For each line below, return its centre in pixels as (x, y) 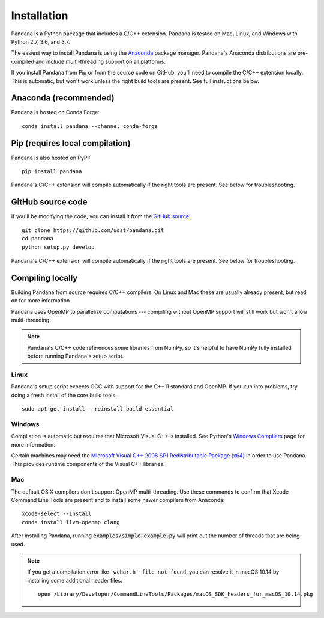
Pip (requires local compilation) (71, 143)
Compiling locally (44, 277)
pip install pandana (52, 172)
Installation (40, 16)
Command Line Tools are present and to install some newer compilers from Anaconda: (118, 500)
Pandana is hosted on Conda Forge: (55, 112)
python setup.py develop (58, 247)
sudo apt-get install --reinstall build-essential (98, 409)
